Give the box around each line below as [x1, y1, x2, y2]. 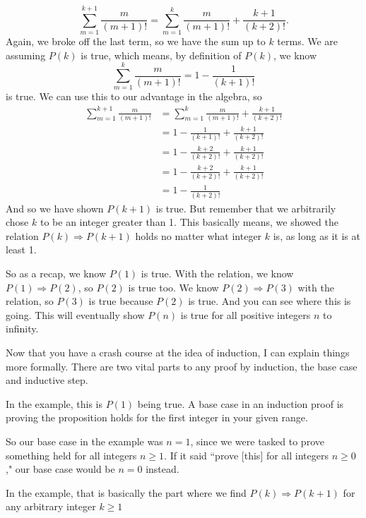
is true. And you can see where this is [188, 294, 351, 308]
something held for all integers [6, 447, 137, 462]
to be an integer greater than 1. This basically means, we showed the [40, 215, 338, 229]
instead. [146, 462, 179, 476]
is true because [88, 294, 153, 308]
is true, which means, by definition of [81, 47, 242, 62]
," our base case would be [6, 462, 115, 476]
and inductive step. [6, 373, 88, 387]
